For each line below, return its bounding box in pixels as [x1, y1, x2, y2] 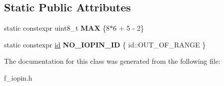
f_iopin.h [4, 72, 32, 83]
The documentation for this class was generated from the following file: [4, 56, 221, 66]
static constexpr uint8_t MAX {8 [4, 23, 110, 33]
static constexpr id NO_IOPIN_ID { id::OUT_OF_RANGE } [4, 39, 206, 49]
